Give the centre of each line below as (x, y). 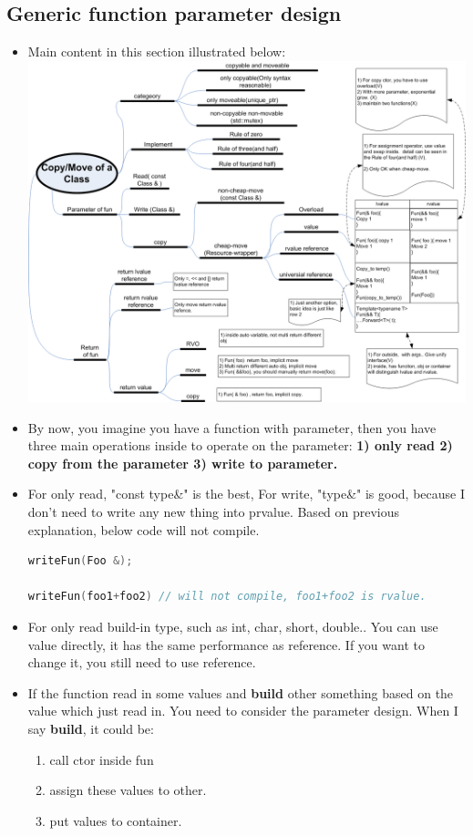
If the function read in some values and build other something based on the (241, 692)
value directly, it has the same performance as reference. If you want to (226, 644)
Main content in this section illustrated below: (157, 52)
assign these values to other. (128, 790)
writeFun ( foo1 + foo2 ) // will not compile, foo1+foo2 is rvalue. (227, 597)
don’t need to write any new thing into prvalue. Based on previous (214, 511)
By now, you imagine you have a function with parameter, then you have (232, 427)
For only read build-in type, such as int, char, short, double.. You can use (233, 626)
